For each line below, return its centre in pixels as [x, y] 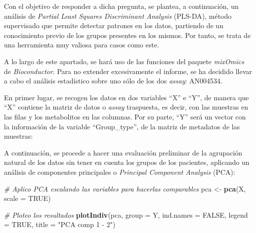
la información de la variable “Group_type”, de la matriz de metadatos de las [122, 126]
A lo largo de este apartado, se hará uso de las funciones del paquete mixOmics [124, 61]
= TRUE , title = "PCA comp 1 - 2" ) [60, 224]
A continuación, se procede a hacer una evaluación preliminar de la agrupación [123, 152]
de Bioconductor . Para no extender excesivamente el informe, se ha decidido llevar [128, 71]
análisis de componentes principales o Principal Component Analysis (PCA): [120, 172]
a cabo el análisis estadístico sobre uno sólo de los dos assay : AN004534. [113, 81]
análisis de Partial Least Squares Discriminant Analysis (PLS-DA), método [118, 16]
